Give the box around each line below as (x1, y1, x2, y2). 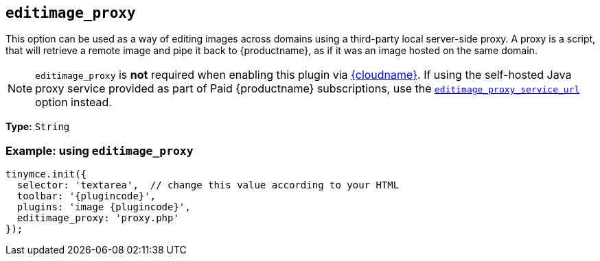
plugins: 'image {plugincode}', (16, 201, 191, 213)
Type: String (5, 121, 70, 133)
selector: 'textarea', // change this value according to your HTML (16, 179, 400, 191)
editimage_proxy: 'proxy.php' (16, 212, 179, 224)
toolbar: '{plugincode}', (16, 190, 157, 202)
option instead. (35, 95, 112, 110)
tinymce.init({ (5, 169, 87, 180)
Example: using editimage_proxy (5, 143, 194, 158)
